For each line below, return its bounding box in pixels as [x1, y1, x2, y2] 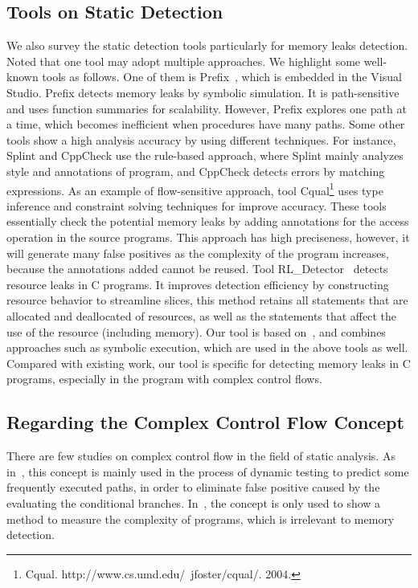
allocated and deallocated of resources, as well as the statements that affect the [6, 307, 397, 324]
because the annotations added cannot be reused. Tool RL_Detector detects [6, 260, 388, 277]
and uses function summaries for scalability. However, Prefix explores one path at [6, 100, 407, 116]
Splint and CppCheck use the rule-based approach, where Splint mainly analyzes [6, 147, 404, 164]
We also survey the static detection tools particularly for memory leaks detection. [6, 37, 408, 54]
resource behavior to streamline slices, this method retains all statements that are [6, 292, 408, 308]
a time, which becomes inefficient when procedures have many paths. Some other [6, 116, 405, 133]
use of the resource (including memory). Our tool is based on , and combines [6, 323, 386, 340]
